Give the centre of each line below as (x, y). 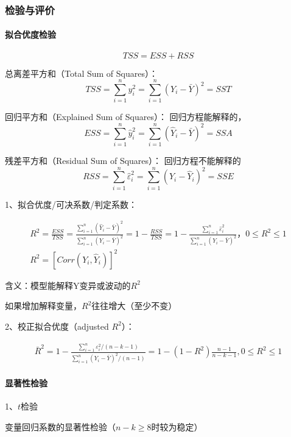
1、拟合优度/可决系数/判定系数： (71, 204)
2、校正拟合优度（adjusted (57, 326)
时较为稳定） (177, 426)
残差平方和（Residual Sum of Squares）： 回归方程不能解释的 (123, 161)
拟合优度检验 (30, 34)
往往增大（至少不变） (134, 306)
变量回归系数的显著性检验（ (60, 426)
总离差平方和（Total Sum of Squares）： (81, 73)
